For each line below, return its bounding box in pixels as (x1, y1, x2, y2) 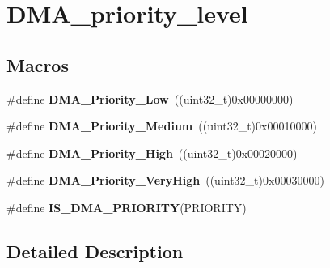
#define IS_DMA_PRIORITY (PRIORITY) (6, 198, 247, 215)
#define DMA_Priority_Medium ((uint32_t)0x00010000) (6, 117, 317, 134)
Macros (6, 52, 69, 77)
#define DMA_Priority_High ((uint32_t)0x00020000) (6, 144, 298, 161)
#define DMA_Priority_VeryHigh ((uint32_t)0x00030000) (6, 172, 324, 189)
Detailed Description (6, 238, 184, 263)
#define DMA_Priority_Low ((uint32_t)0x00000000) (6, 90, 294, 107)
